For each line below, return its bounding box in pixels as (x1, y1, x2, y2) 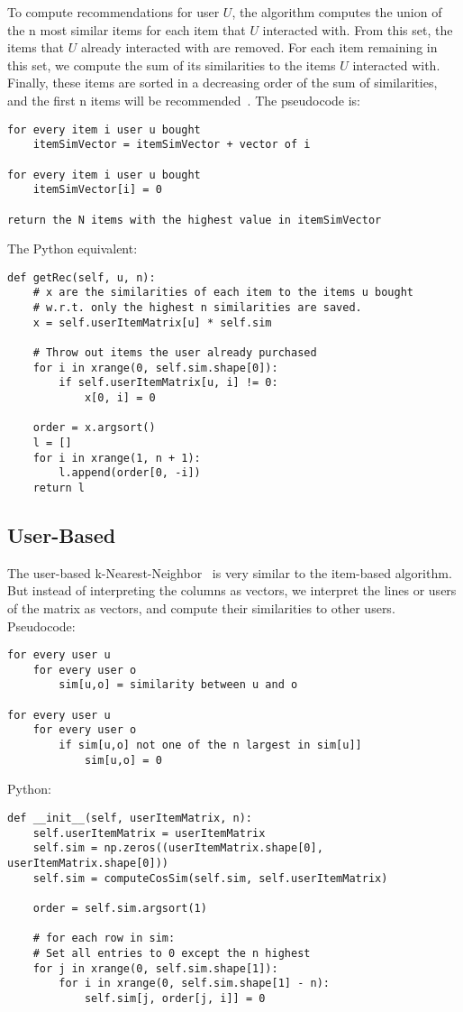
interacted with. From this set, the (262, 20, 453, 39)
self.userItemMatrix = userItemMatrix (32, 826, 266, 840)
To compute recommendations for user (7, 3, 220, 21)
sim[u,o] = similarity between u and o (59, 678, 298, 692)
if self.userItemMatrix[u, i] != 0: (59, 376, 278, 390)
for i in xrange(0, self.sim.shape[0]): (32, 361, 278, 374)
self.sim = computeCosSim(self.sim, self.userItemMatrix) (32, 871, 388, 885)
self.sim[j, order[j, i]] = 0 (84, 991, 266, 1005)
